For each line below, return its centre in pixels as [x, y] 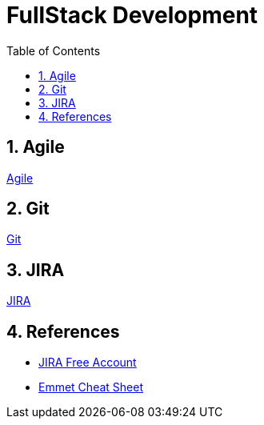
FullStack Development [132, 15]
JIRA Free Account [88, 363]
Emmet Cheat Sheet [91, 387]
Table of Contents [54, 50]
